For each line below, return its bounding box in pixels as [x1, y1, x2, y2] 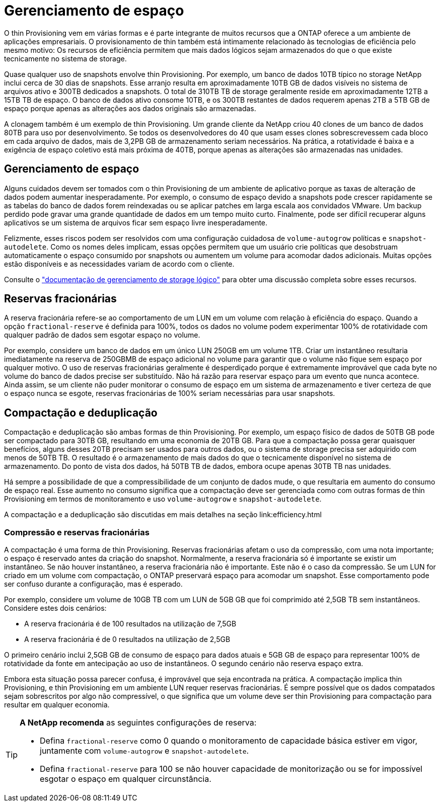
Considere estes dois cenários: [4, 604, 107, 613]
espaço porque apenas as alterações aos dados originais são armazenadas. [4, 104, 256, 113]
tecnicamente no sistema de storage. [4, 54, 127, 63]
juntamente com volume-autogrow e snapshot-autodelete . [40, 746, 249, 756]
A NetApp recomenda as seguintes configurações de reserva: [20, 717, 257, 728]
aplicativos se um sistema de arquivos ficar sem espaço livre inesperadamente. [4, 218, 268, 227]
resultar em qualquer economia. [4, 700, 110, 709]
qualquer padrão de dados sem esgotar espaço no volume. [4, 331, 200, 340]
